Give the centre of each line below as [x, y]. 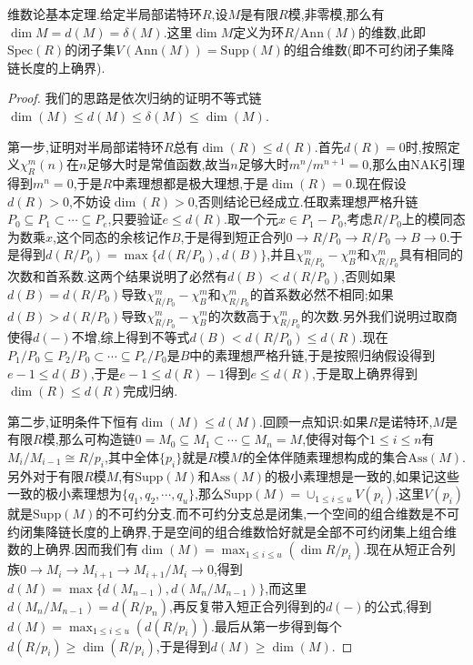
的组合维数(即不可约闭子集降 [369, 50]
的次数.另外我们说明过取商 [379, 315]
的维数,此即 [392, 31]
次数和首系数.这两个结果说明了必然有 [117, 276]
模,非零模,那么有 [336, 14]
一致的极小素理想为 [65, 494]
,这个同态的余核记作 [112, 236]
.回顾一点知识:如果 [314, 421]
